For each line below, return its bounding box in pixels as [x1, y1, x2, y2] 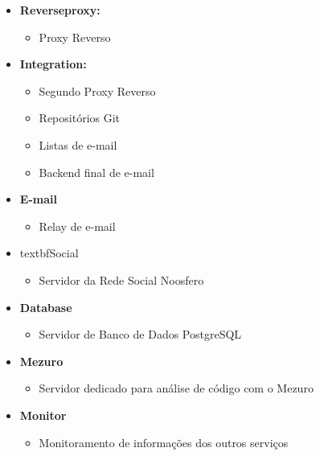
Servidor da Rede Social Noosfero [39, 271, 204, 288]
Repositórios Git [39, 109, 121, 126]
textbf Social [19, 244, 79, 261]
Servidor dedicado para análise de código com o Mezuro [39, 380, 314, 396]
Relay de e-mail [39, 217, 116, 234]
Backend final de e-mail [39, 163, 154, 180]
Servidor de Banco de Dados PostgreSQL [39, 326, 242, 343]
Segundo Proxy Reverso [39, 82, 156, 99]
